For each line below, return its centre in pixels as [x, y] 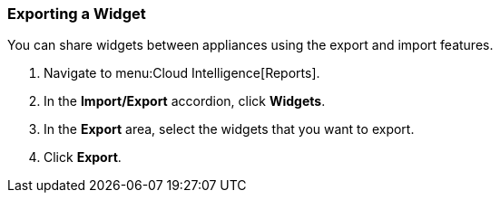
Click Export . [83, 157]
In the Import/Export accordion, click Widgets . [185, 101]
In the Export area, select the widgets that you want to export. [229, 129]
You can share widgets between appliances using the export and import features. [250, 45]
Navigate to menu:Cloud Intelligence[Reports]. [182, 73]
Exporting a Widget [77, 14]
